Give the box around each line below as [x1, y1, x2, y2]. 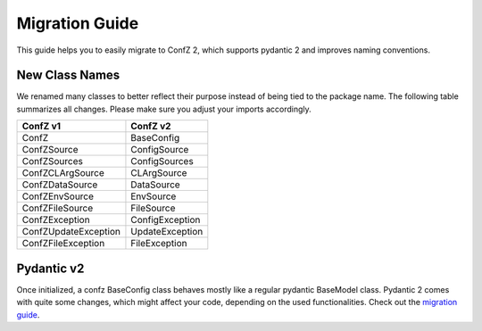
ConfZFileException [21, 237, 105, 250]
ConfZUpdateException [21, 226, 120, 238]
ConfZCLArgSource [21, 167, 104, 179]
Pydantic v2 [16, 261, 85, 276]
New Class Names [16, 68, 120, 83]
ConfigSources [130, 155, 194, 168]
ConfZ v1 [21, 120, 62, 133]
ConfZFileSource [21, 202, 94, 214]
